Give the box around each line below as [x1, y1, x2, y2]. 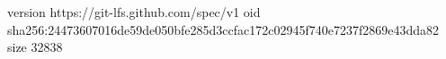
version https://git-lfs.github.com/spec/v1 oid [7, 3, 261, 21]
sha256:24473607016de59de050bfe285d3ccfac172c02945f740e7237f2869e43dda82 [7, 20, 439, 38]
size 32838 [7, 38, 63, 56]
